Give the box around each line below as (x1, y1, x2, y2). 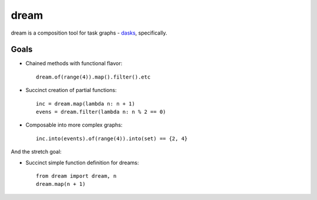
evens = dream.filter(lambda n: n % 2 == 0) (36, 109, 167, 116)
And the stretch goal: (11, 148, 62, 155)
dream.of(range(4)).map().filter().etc (36, 73, 151, 80)
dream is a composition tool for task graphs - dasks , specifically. (11, 29, 167, 36)
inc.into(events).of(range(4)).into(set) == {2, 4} (36, 135, 188, 142)
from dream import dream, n (36, 172, 117, 179)
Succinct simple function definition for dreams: (25, 159, 139, 166)
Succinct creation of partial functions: (25, 87, 117, 94)
